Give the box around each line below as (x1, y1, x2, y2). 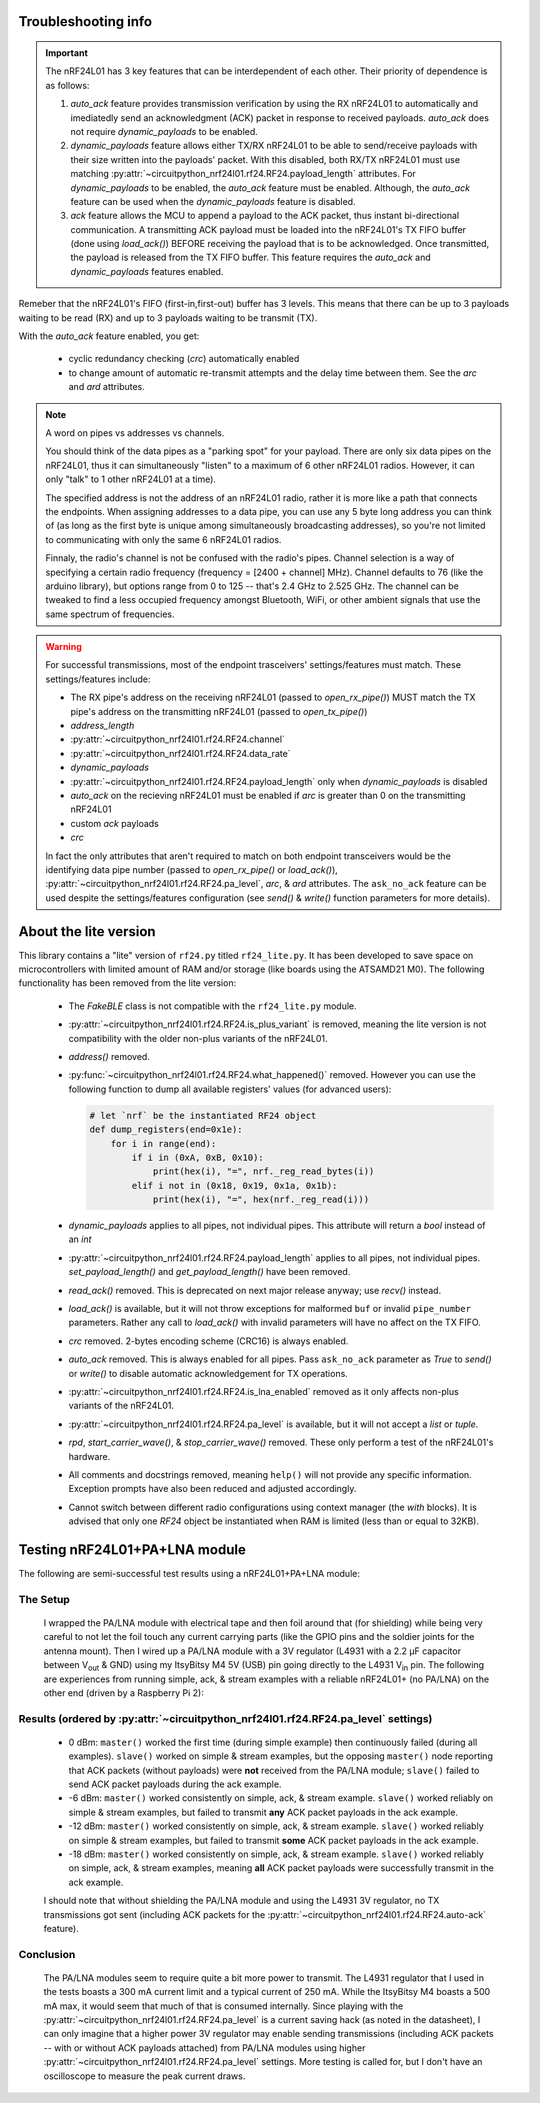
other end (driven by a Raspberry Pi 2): (43, 1686, 204, 1699)
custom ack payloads (70, 817, 159, 829)
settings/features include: (45, 673, 151, 685)
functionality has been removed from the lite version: (18, 977, 237, 989)
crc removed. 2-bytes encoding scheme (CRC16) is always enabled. (68, 1335, 349, 1347)
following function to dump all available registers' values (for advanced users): (68, 1083, 392, 1095)
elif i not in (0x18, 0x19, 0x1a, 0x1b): (131, 1180, 338, 1191)
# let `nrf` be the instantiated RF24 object (89, 1110, 317, 1121)
